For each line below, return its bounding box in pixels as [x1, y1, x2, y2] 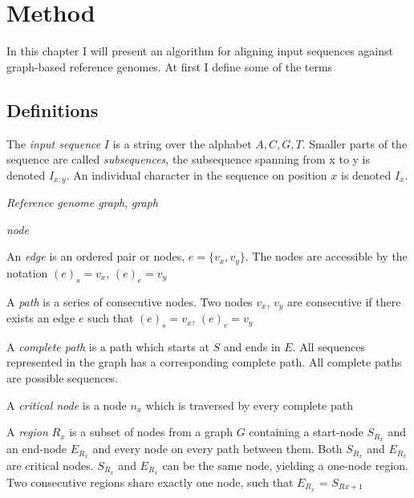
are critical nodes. [6, 456, 94, 473]
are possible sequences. [6, 370, 118, 387]
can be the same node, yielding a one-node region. [162, 456, 408, 473]
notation [6, 264, 48, 281]
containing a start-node [249, 423, 363, 440]
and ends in [223, 338, 281, 354]
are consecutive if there [287, 293, 401, 310]
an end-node [6, 440, 67, 457]
